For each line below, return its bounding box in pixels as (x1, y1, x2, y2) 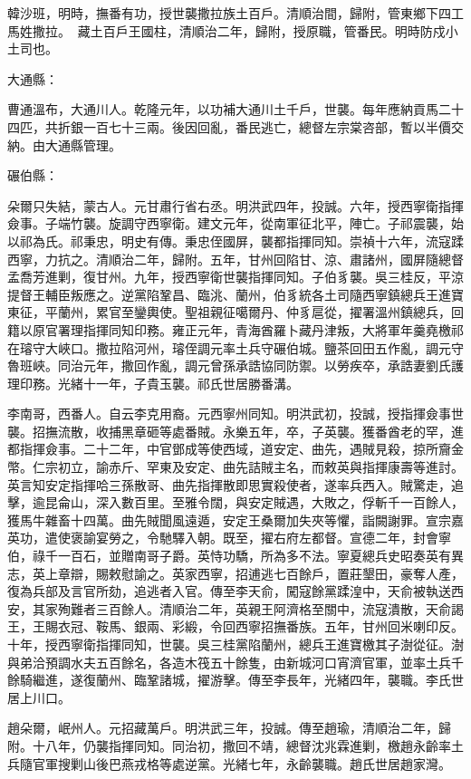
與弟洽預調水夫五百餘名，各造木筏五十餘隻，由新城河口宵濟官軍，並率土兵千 (7, 652, 464, 671)
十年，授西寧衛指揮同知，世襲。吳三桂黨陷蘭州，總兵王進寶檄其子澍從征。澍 (7, 635, 464, 653)
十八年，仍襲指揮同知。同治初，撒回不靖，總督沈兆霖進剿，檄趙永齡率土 (32, 736, 464, 755)
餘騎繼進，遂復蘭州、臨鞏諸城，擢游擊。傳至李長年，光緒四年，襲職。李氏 (7, 670, 451, 689)
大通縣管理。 (44, 135, 121, 154)
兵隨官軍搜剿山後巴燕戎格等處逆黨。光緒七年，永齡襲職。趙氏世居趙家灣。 (7, 754, 451, 773)
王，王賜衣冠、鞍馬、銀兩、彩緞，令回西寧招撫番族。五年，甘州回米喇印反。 (7, 617, 464, 636)
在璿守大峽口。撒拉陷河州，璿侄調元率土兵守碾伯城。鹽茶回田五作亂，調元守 (7, 338, 464, 357)
